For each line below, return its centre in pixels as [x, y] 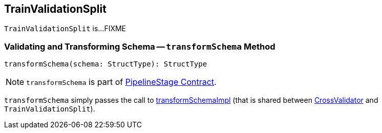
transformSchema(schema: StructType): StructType [106, 64]
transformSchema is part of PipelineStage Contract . [121, 82]
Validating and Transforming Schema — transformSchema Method [140, 46]
